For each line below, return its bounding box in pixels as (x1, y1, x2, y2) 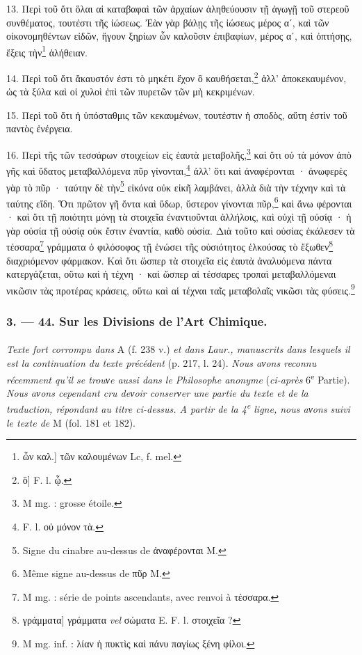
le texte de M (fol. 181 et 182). (6, 415, 135, 429)
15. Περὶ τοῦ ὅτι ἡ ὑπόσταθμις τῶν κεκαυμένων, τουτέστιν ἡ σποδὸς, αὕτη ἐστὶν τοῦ (6, 107, 347, 122)
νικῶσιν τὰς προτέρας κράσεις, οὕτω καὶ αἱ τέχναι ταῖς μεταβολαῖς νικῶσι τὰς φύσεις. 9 (6, 281, 355, 297)
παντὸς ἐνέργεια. (6, 121, 73, 136)
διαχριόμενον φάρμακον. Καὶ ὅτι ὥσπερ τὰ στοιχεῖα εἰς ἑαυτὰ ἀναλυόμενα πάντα (6, 253, 332, 267)
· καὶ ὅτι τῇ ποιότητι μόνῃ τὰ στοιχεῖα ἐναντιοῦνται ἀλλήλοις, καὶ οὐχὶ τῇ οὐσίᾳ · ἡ (6, 210, 352, 224)
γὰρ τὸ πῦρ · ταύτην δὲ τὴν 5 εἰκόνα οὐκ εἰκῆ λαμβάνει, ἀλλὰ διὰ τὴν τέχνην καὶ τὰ (6, 177, 346, 194)
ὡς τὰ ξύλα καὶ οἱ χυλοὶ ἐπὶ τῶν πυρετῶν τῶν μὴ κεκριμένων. (6, 84, 255, 99)
